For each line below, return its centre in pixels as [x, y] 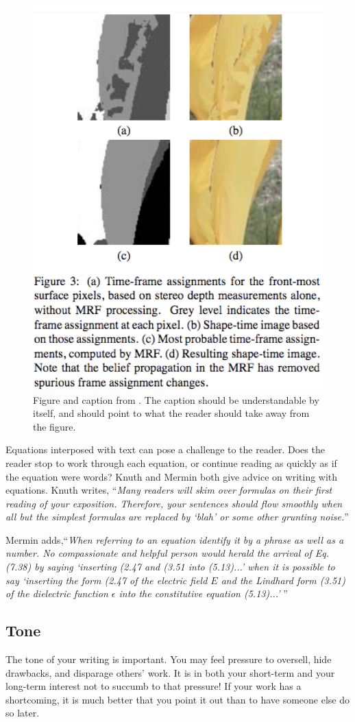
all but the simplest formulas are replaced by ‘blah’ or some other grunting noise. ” [177, 517]
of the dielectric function [57, 593]
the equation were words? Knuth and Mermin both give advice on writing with [172, 476]
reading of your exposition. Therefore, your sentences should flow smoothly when [174, 503]
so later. [23, 713]
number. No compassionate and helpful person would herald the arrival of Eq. [168, 553]
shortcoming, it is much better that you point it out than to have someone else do [178, 699]
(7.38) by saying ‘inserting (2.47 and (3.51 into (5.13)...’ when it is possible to [170, 567]
